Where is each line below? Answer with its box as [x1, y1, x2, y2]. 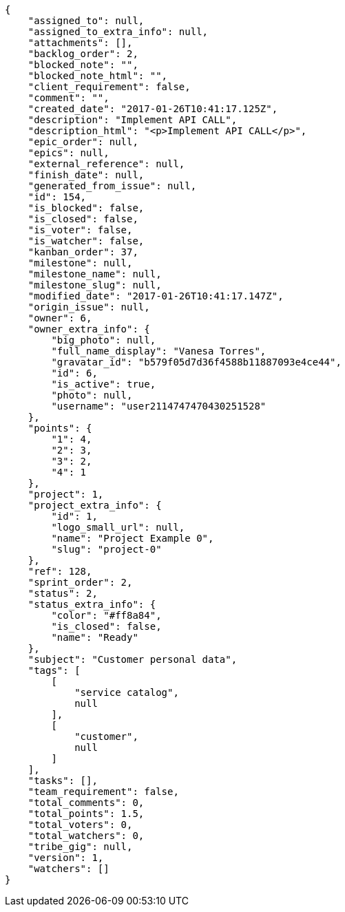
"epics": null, [28, 147, 109, 158]
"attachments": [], [28, 37, 133, 48]
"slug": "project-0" [51, 544, 162, 555]
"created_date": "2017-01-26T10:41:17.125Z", [28, 103, 278, 114]
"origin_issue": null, [28, 301, 150, 312]
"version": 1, [28, 852, 104, 863]
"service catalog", [74, 687, 179, 698]
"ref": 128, [28, 566, 92, 577]
